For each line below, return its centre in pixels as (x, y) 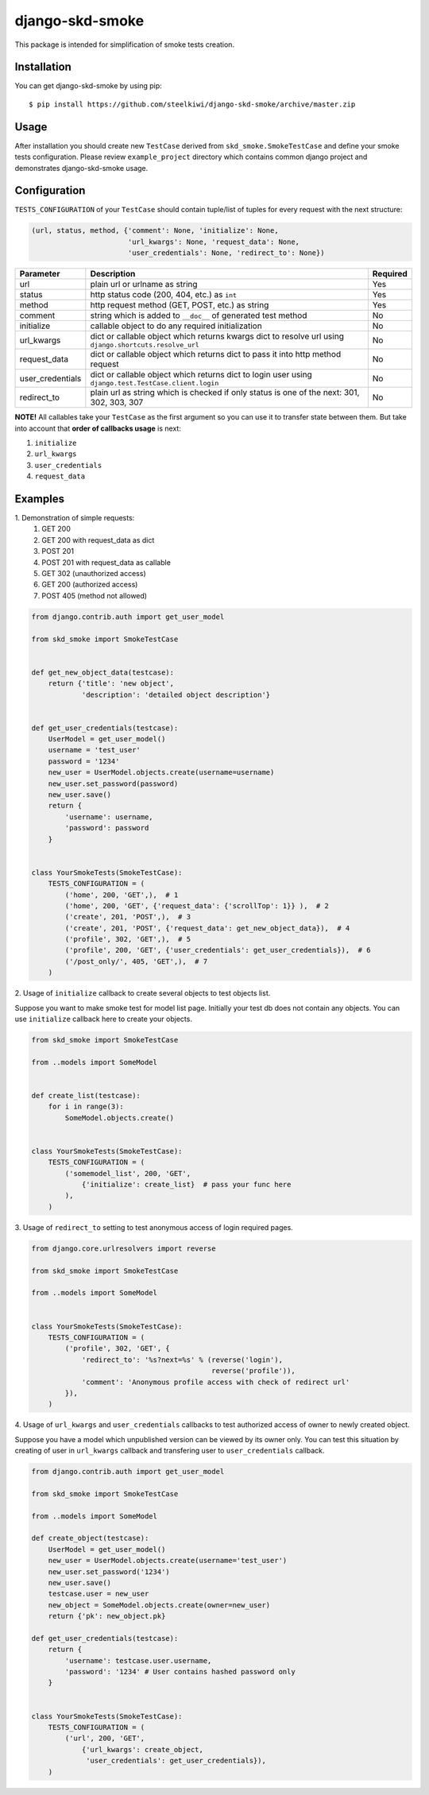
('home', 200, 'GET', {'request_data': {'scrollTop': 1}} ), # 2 (197, 905)
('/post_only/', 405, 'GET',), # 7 (136, 961)
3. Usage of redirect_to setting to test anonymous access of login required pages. (154, 1227)
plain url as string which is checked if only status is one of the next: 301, (225, 393)
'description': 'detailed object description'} (176, 694)
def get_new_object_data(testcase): (103, 672)
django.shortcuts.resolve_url (145, 345)
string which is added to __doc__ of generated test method (199, 315)
